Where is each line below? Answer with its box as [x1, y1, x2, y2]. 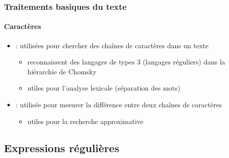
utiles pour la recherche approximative [27, 116, 144, 126]
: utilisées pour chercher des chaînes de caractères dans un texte [15, 40, 209, 50]
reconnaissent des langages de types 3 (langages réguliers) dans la [27, 57, 226, 67]
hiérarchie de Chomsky [27, 66, 97, 76]
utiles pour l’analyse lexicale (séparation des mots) [27, 83, 181, 93]
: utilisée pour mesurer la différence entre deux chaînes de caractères [15, 99, 222, 110]
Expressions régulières [4, 140, 119, 155]
